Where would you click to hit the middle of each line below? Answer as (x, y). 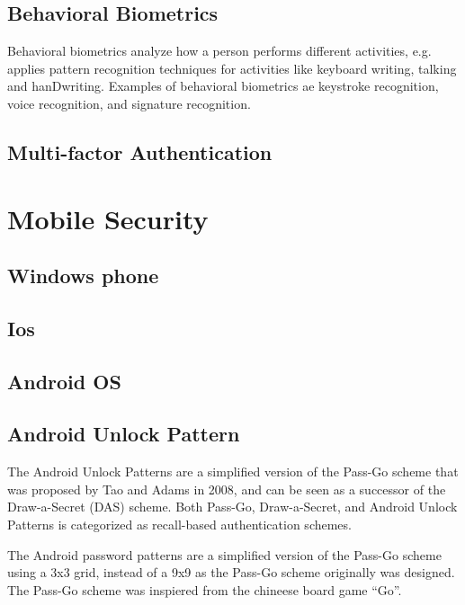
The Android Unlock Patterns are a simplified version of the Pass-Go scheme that (233, 472)
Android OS (64, 381)
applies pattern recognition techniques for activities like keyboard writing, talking (232, 68)
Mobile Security (108, 218)
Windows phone (83, 276)
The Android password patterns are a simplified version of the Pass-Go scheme (224, 554)
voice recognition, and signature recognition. (129, 103)
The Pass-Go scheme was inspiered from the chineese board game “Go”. (205, 589)
